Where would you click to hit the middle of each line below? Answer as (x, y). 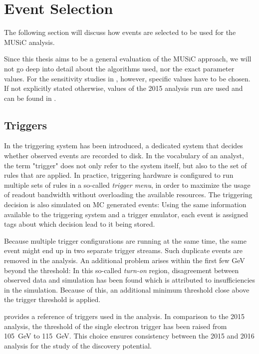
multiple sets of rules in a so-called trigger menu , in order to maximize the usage (127, 184)
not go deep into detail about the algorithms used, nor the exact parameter (119, 68)
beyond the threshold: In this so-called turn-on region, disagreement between (122, 270)
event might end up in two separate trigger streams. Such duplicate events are (124, 250)
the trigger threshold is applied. (52, 299)
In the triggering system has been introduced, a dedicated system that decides (124, 146)
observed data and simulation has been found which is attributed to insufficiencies (130, 280)
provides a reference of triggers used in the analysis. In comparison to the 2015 (125, 316)
